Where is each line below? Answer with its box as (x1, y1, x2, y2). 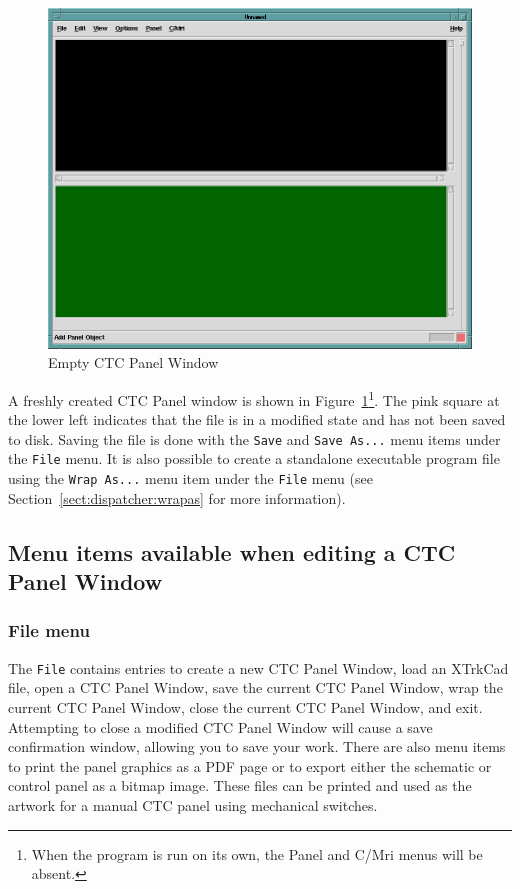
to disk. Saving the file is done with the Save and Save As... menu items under (8, 428, 501, 449)
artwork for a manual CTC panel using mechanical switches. (8, 794, 378, 815)
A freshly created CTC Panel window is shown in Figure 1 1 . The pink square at (8, 386, 500, 410)
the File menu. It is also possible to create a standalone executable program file (8, 448, 500, 469)
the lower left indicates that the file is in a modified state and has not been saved (8, 409, 506, 430)
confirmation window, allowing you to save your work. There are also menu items (8, 736, 506, 757)
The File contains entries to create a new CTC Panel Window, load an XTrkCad (8, 657, 509, 678)
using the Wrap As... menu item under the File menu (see (8, 468, 373, 489)
